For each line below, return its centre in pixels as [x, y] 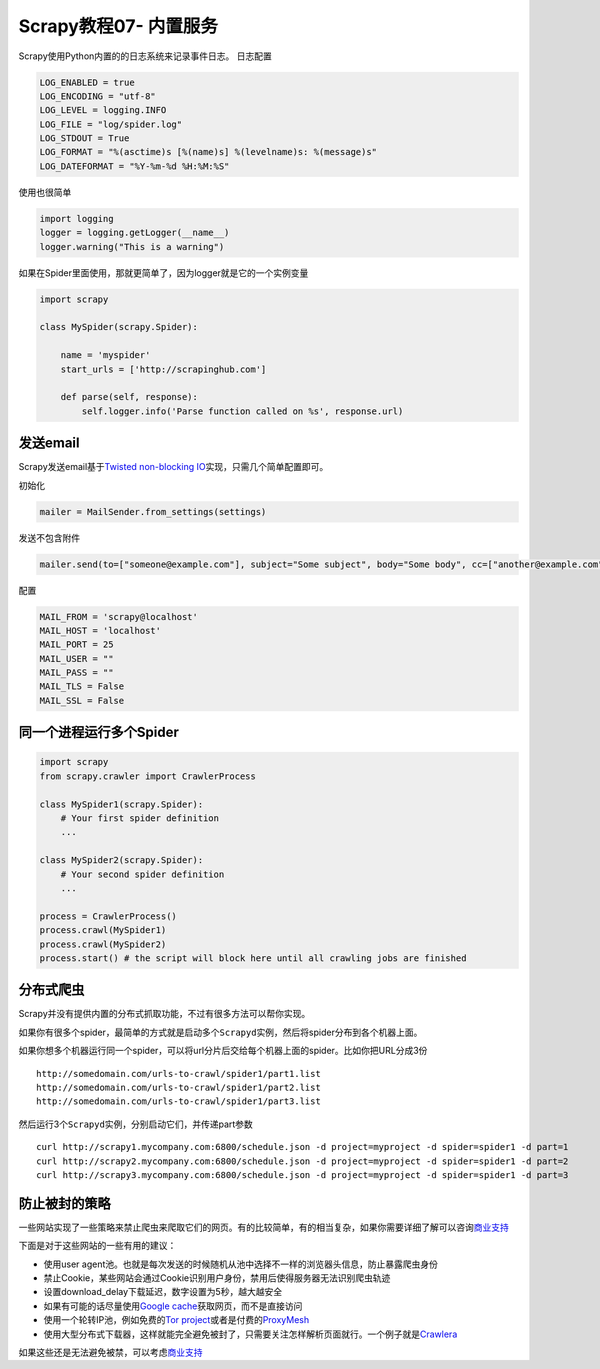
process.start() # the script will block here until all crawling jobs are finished [253, 958]
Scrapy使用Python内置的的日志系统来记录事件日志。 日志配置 [145, 56]
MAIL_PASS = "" [76, 673]
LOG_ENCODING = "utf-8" [98, 96]
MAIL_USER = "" [76, 658]
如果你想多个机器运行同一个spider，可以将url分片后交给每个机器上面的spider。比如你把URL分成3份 [223, 1051]
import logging [76, 218]
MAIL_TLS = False [82, 686]
